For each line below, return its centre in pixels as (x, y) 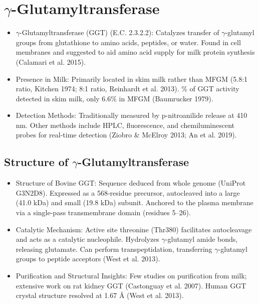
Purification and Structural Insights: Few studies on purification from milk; (131, 276)
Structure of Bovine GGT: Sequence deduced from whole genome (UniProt (131, 183)
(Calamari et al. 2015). (51, 61)
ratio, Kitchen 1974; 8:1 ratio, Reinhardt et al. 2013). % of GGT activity (127, 89)
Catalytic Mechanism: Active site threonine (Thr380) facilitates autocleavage (134, 229)
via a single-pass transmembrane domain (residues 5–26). (103, 212)
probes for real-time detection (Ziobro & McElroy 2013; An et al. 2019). (126, 135)
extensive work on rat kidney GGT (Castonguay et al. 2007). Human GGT (131, 285)
